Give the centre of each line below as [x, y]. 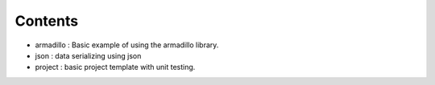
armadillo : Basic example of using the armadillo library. [127, 45]
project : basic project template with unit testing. [115, 67]
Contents [47, 21]
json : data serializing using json [88, 55]
